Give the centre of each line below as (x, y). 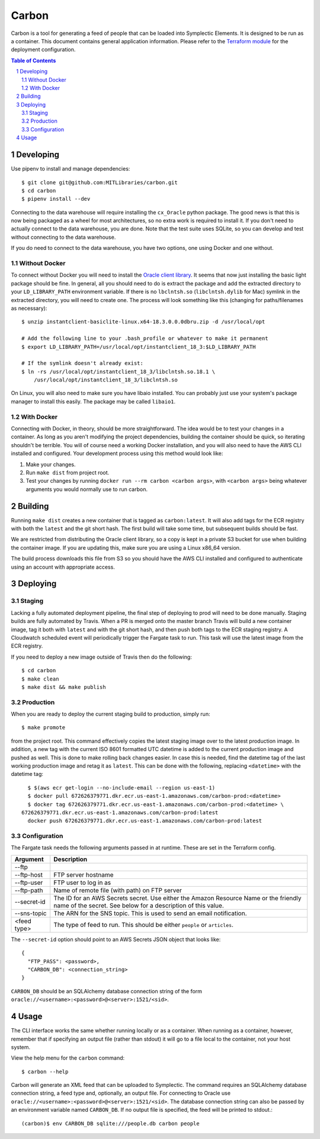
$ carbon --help (45, 1071)
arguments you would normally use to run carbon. (87, 489)
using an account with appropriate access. (63, 567)
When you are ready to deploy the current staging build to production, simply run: (111, 714)
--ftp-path (29, 890)
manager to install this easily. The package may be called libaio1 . (93, 401)
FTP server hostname (84, 875)
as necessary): (29, 308)
